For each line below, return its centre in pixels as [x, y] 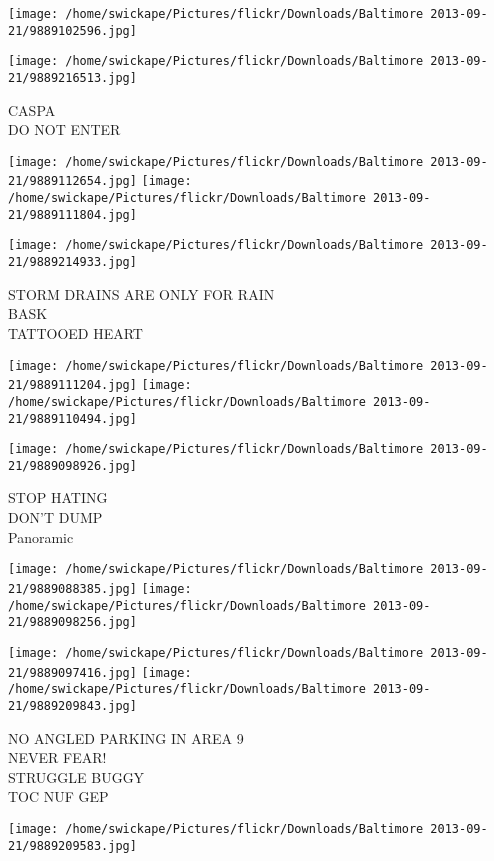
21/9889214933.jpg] [72, 262]
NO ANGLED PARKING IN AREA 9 [126, 737]
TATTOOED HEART [75, 332]
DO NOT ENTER [64, 129]
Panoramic [41, 536]
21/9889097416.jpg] [72, 672]
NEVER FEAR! [57, 757]
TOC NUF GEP [58, 796]
